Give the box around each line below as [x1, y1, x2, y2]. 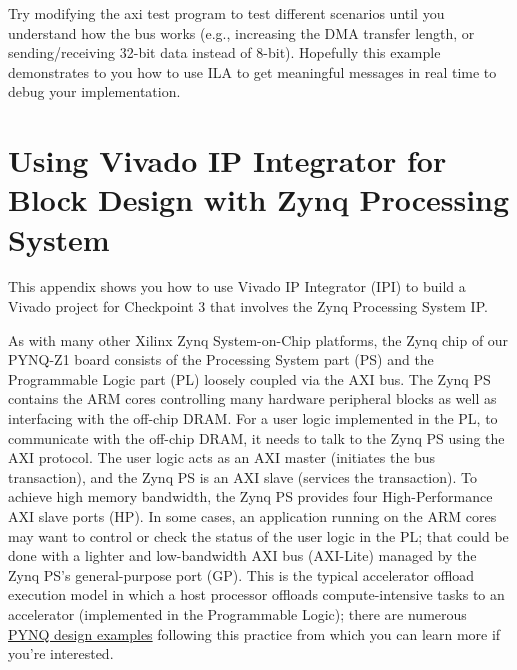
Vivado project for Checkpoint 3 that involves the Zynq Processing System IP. [8, 296, 488, 317]
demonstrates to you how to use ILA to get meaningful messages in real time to [8, 61, 497, 82]
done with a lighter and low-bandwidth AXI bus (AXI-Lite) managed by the [8, 545, 477, 566]
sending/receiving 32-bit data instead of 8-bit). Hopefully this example [8, 42, 441, 63]
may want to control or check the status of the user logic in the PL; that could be [8, 525, 509, 546]
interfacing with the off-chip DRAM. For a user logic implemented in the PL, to [8, 408, 498, 429]
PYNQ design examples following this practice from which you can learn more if [8, 623, 501, 644]
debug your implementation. [8, 81, 181, 102]
